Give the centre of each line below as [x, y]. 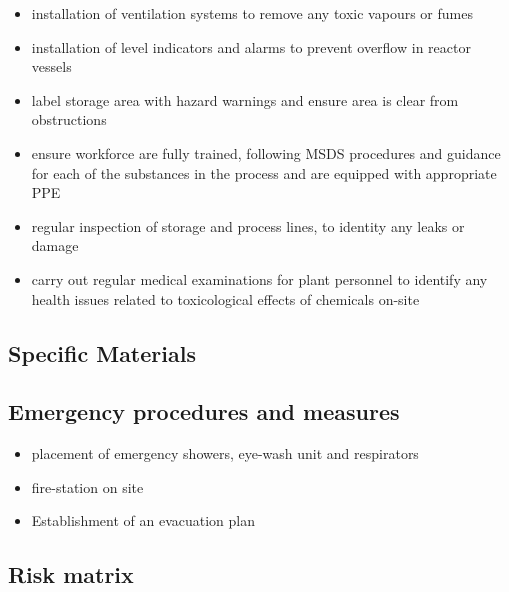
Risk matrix [71, 574]
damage [55, 245]
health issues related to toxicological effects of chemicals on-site [225, 298]
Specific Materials [102, 352]
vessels [51, 66]
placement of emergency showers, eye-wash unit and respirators [225, 453]
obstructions [69, 119]
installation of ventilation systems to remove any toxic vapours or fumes [252, 13]
